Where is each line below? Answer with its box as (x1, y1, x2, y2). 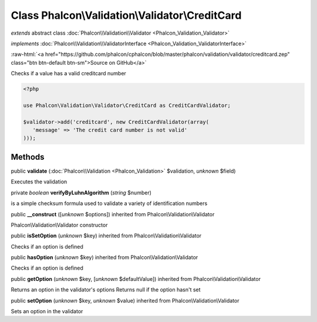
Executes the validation (11, 178, 68, 185)
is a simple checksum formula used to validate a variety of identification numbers (11, 200, 208, 207)
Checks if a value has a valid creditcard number (11, 70, 126, 77)
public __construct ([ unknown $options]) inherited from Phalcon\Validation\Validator (11, 210, 215, 217)
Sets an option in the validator (11, 308, 83, 315)
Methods (11, 152, 45, 162)
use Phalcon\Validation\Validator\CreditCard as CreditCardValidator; (23, 102, 231, 109)
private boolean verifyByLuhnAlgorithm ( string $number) (11, 189, 152, 196)
